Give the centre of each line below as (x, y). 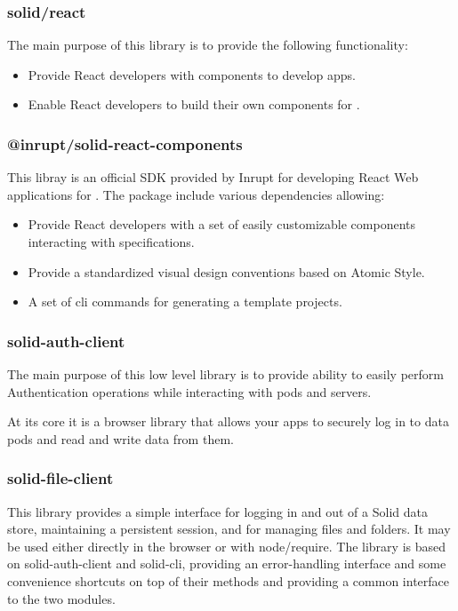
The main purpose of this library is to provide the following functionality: (208, 45)
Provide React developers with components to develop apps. (192, 74)
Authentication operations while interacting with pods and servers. (189, 391)
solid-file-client (60, 478)
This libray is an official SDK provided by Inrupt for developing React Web (213, 177)
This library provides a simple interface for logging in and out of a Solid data (217, 511)
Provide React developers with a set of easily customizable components (221, 224)
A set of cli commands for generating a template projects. (185, 302)
